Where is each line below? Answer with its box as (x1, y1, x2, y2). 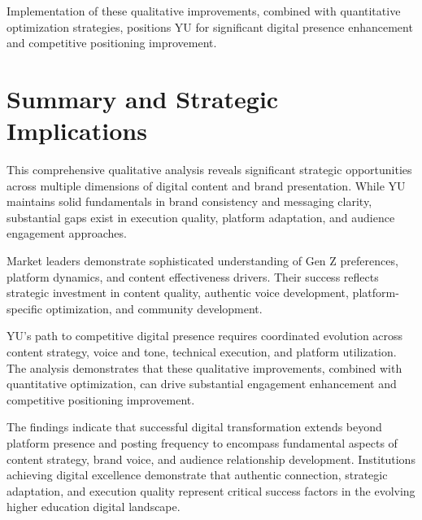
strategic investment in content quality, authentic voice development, (7, 284, 349, 301)
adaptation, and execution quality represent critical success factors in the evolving (7, 482, 415, 499)
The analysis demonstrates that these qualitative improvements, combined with (7, 359, 402, 376)
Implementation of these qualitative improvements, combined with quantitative (7, 2, 401, 19)
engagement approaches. (7, 225, 127, 242)
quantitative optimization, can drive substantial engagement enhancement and (7, 375, 397, 392)
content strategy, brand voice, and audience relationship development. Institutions (7, 450, 415, 467)
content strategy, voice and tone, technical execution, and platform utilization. (7, 343, 397, 361)
